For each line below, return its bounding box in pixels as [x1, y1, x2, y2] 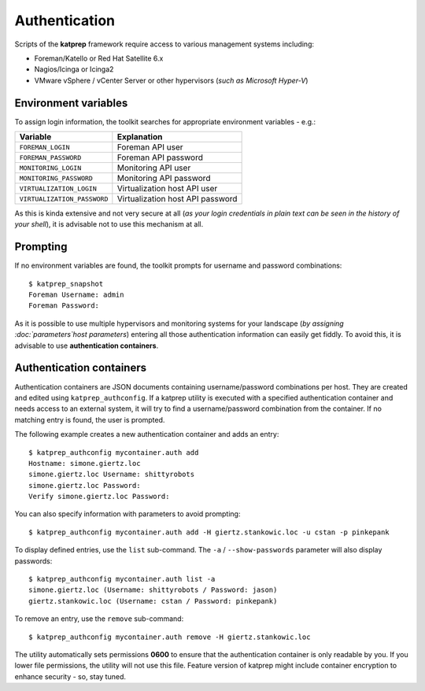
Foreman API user [116, 142, 183, 153]
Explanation [116, 131, 163, 142]
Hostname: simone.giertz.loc [28, 459, 141, 467]
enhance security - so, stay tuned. [14, 671, 126, 681]
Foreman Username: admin [28, 290, 124, 299]
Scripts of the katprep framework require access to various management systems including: [14, 39, 315, 49]
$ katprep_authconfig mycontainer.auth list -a [28, 575, 216, 584]
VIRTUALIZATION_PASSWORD [19, 194, 109, 203]
